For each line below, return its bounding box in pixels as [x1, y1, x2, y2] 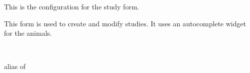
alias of [4, 61, 26, 72]
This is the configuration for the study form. [4, 1, 139, 11]
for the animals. [4, 28, 52, 38]
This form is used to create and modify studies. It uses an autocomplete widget [4, 18, 246, 28]
